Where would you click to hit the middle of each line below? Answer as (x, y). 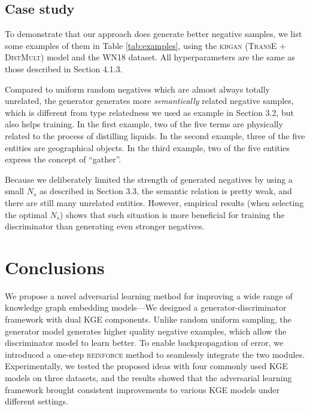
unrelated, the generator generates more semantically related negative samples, (149, 101)
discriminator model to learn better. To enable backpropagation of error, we (144, 343)
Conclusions (55, 267)
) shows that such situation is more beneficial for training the (172, 214)
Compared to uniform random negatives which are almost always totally (137, 89)
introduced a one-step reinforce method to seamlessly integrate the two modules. (155, 354)
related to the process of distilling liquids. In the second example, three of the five (155, 135)
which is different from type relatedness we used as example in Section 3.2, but (150, 112)
